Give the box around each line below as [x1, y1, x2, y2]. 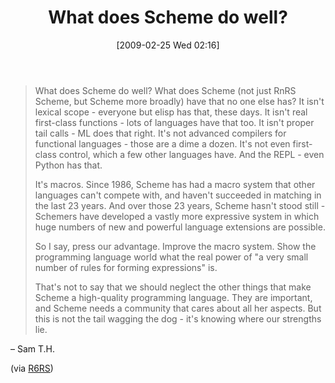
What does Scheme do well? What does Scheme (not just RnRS [34, 84, 297, 96]
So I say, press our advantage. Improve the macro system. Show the [34, 240, 317, 252]
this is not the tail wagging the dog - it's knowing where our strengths [34, 312, 322, 325]
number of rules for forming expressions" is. [34, 261, 218, 273]
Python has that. [34, 159, 103, 171]
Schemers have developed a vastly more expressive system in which [34, 210, 320, 222]
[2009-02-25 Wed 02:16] [116, 39, 220, 51]
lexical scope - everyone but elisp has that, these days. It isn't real [34, 106, 308, 118]
